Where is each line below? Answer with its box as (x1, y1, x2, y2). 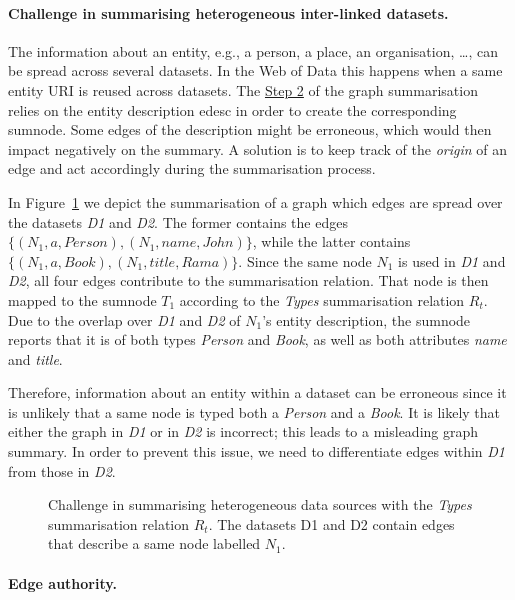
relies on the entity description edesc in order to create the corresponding (8, 99, 457, 120)
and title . (8, 348, 63, 369)
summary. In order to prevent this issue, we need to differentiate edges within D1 (8, 441, 505, 462)
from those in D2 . (8, 460, 116, 481)
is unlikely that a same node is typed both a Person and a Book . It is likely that (8, 401, 501, 422)
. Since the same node (238, 250, 372, 271)
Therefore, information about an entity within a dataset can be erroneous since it (8, 382, 507, 403)
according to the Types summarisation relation (179, 289, 465, 310)
